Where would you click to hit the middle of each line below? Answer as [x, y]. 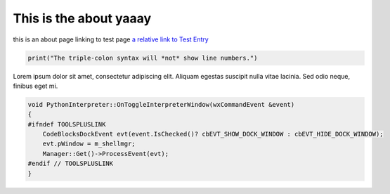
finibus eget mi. [35, 86]
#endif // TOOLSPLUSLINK [71, 164]
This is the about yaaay [82, 18]
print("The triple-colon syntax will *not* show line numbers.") [143, 58]
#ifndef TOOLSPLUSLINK [67, 124]
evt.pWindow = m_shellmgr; [89, 144]
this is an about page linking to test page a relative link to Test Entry [111, 39]
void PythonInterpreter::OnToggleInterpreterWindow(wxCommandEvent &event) [161, 104]
